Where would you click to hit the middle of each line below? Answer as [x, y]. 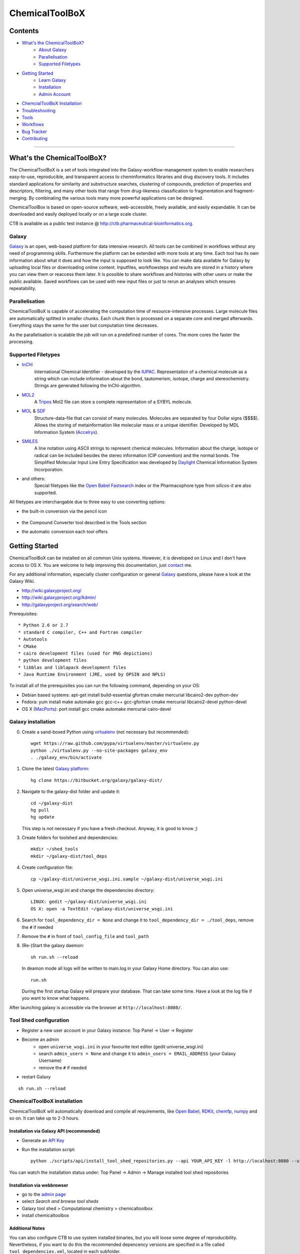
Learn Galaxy [52, 80]
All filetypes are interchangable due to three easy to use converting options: [87, 502]
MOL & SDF [34, 411]
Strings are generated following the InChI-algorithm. [88, 386]
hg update [42, 817]
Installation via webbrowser [39, 1185]
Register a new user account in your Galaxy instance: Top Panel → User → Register [107, 1030]
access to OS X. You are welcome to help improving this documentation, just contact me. [101, 565]
